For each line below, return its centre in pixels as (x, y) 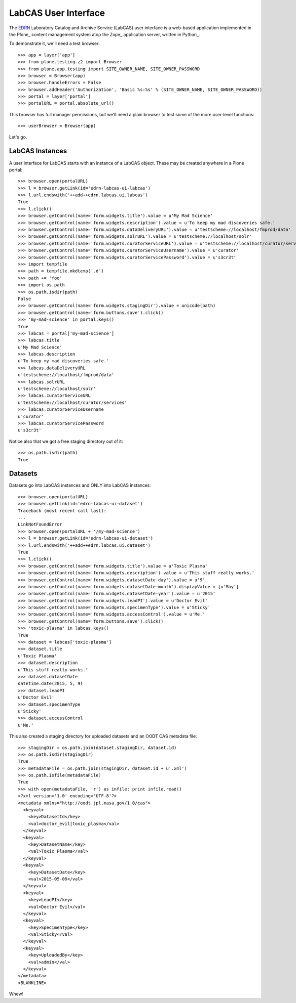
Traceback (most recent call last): (62, 511)
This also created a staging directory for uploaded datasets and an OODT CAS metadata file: (103, 736)
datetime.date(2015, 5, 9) (51, 684)
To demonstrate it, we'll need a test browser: (55, 44)
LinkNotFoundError (40, 524)
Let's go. (18, 137)
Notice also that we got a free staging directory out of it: (66, 441)
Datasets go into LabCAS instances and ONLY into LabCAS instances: (80, 485)
